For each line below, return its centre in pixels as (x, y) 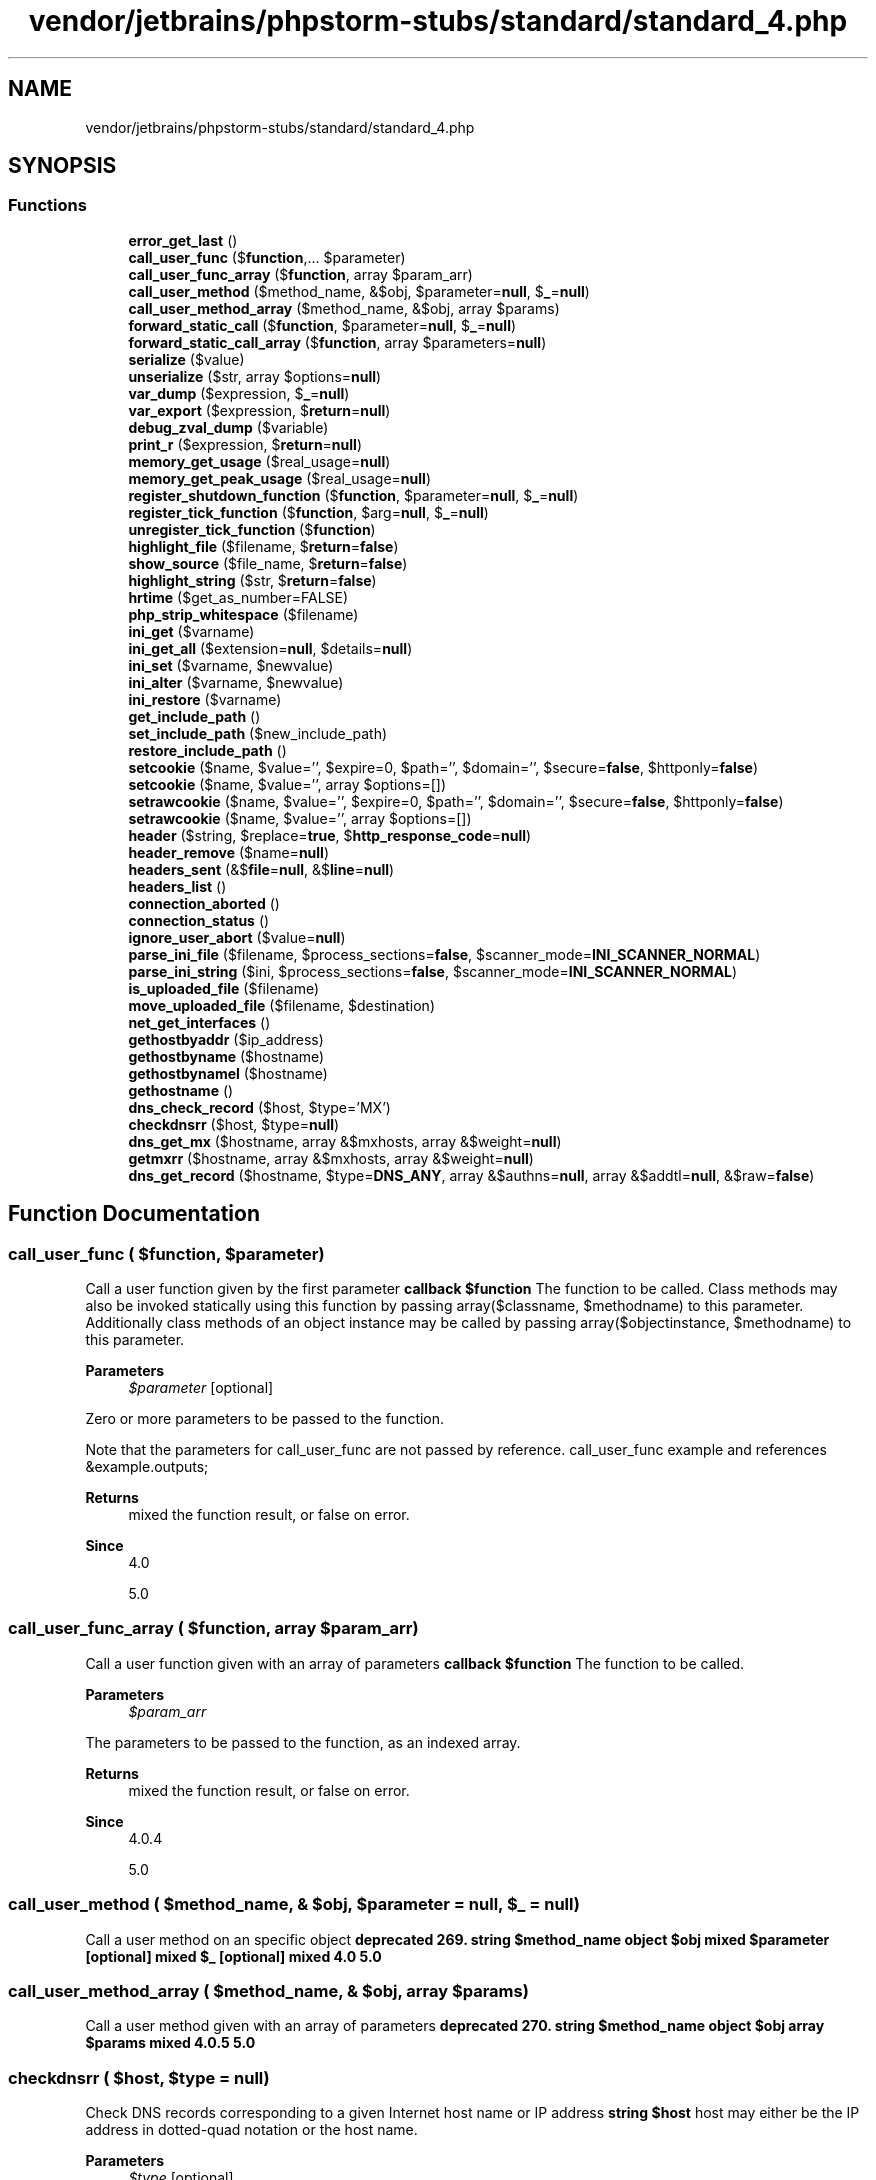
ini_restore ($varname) (205, 699)
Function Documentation (134, 1214)
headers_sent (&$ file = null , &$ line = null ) (261, 869)
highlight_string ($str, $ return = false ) (252, 580)
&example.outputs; (147, 1467)
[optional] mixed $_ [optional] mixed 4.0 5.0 (233, 1956)
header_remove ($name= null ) (229, 852)
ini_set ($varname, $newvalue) (231, 665)
